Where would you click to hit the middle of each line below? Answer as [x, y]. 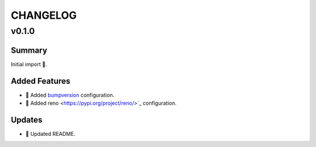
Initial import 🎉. [29, 64]
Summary [29, 50]
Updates [27, 120]
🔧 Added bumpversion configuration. [70, 95]
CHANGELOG [44, 15]
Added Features [41, 81]
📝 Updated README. [50, 134]
